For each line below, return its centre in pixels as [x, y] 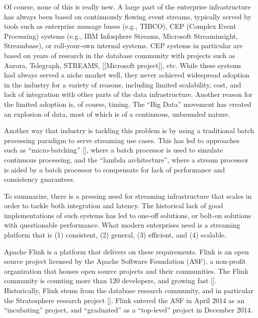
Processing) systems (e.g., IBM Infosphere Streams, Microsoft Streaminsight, [121, 36]
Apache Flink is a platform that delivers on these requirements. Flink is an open [127, 251]
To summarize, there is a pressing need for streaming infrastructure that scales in [128, 196]
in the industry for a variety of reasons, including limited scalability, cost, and [123, 84]
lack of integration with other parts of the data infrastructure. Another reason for [128, 94]
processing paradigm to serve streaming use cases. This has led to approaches [122, 140]
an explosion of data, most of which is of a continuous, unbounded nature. [117, 114]
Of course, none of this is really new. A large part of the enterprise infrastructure [128, 6]
